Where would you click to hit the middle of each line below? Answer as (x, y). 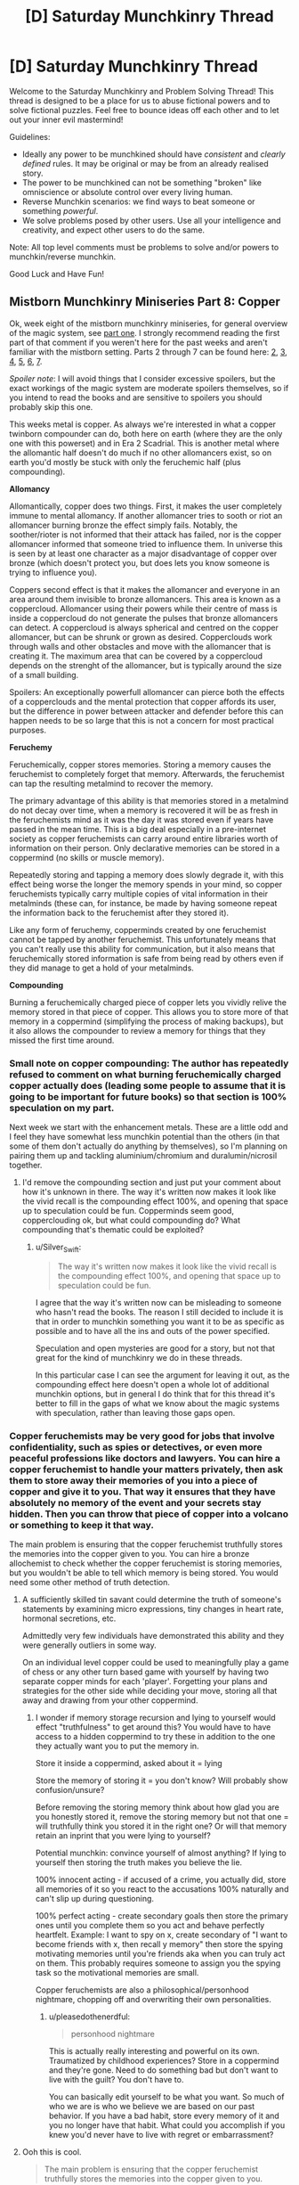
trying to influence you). (53, 572)
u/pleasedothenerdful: (89, 2017)
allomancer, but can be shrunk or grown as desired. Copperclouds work (141, 637)
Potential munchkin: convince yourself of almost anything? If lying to (161, 1853)
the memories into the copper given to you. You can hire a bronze (129, 1554)
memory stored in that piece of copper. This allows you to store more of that (149, 1011)
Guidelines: (30, 136)
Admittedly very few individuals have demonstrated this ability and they (153, 1636)
